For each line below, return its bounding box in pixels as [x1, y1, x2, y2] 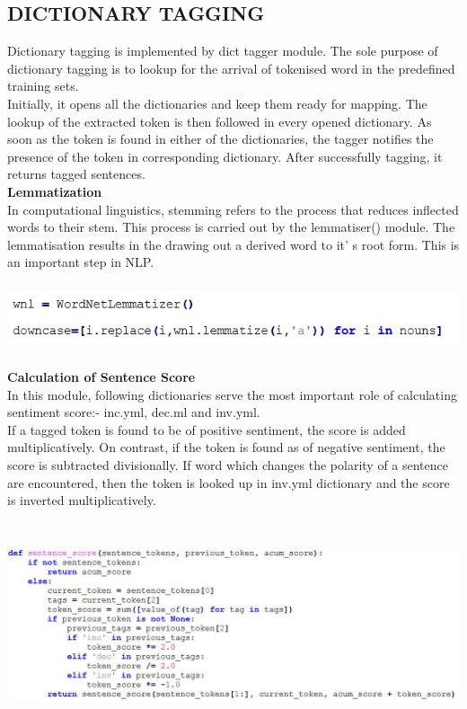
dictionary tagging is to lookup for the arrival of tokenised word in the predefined [7, 58, 455, 77]
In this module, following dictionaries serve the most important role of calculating [7, 385, 457, 403]
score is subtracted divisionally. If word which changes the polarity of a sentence [7, 456, 448, 474]
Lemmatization [7, 182, 102, 200]
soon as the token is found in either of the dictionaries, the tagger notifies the [7, 129, 434, 148]
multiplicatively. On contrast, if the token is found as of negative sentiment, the [7, 438, 445, 456]
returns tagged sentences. [7, 164, 145, 183]
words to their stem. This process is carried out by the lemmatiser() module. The [7, 217, 455, 236]
